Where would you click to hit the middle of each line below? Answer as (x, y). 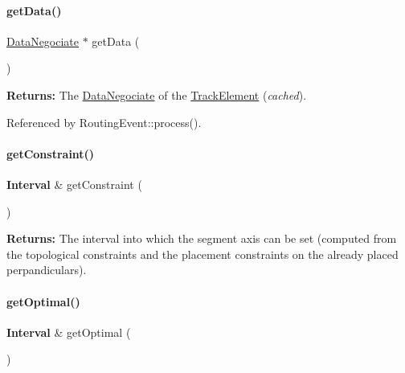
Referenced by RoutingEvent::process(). (104, 122)
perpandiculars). (47, 270)
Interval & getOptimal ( (69, 332)
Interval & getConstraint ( (74, 184)
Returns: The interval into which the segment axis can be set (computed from (202, 238)
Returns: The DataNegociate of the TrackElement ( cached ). (157, 94)
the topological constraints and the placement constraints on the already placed (202, 254)
